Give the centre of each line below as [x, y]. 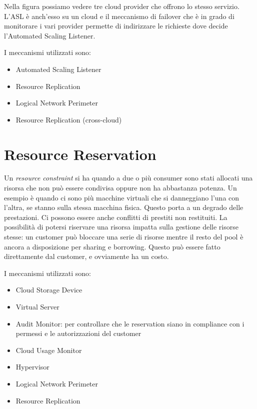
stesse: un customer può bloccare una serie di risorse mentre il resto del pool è [124, 237]
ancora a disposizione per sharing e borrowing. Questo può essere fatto [112, 246]
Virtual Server [37, 306]
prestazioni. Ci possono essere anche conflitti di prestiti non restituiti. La [116, 217]
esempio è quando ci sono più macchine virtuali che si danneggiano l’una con [122, 197]
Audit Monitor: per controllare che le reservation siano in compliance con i [130, 323]
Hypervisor [32, 367]
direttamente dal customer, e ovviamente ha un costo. [86, 256]
